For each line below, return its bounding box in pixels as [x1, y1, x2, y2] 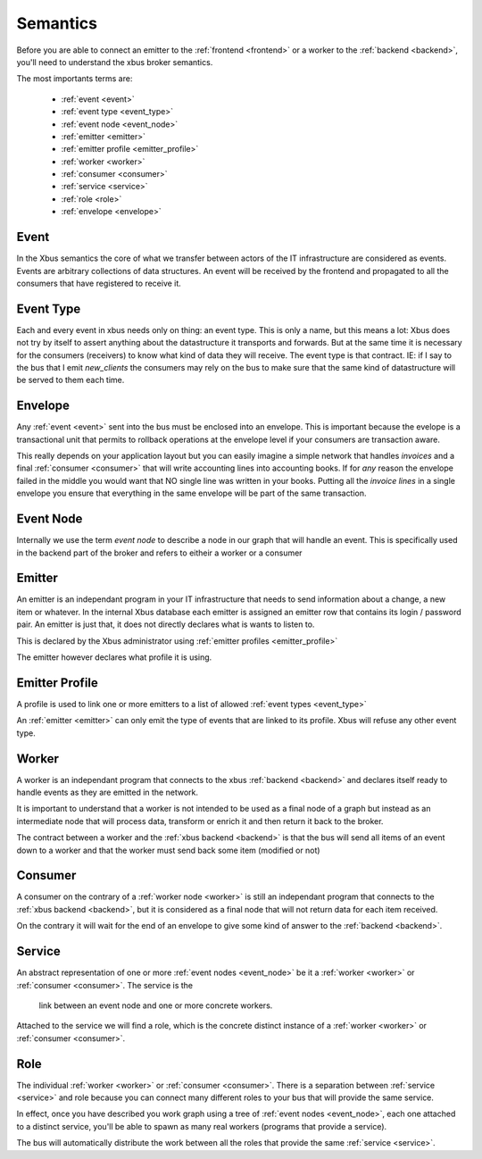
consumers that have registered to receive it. [16, 278, 182, 288]
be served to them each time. [16, 375, 125, 386]
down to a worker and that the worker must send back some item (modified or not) [16, 845, 320, 855]
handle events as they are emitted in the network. [16, 787, 198, 797]
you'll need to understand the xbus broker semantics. [16, 56, 213, 67]
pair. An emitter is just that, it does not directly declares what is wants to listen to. [16, 619, 315, 630]
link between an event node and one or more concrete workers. [38, 1000, 273, 1011]
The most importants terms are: [16, 73, 133, 84]
